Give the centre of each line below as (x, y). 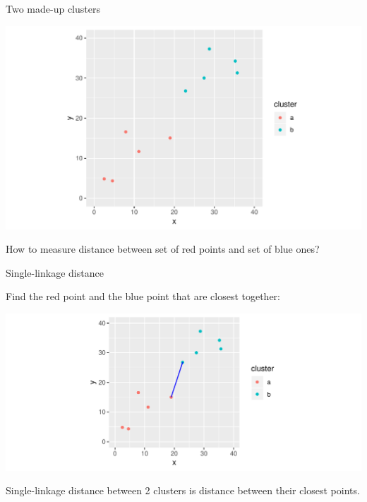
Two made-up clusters (53, 8)
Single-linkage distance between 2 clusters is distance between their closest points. (183, 490)
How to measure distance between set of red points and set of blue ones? (163, 249)
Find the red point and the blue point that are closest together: (143, 296)
